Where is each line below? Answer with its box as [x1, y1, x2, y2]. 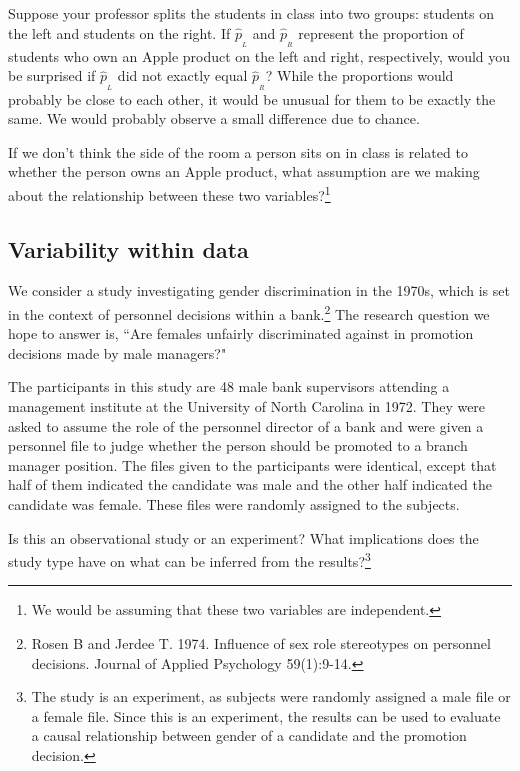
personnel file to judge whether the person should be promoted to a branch [8, 435, 468, 456]
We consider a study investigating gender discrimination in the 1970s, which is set [8, 280, 510, 301]
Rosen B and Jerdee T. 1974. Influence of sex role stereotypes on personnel [31, 633, 491, 654]
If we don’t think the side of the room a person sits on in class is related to [8, 141, 468, 162]
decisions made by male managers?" [8, 342, 227, 363]
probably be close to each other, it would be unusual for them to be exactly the [8, 88, 496, 109]
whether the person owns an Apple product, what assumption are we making [8, 161, 480, 182]
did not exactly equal [117, 65, 248, 86]
